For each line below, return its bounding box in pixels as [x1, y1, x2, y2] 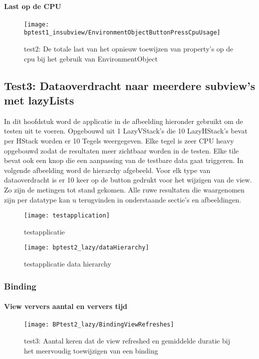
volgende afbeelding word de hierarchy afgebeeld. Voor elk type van [4, 164, 211, 175]
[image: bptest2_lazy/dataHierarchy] [24, 244, 149, 251]
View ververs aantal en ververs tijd [4, 301, 128, 311]
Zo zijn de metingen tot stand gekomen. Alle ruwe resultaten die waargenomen [4, 184, 245, 195]
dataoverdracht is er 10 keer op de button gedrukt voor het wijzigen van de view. [4, 174, 252, 185]
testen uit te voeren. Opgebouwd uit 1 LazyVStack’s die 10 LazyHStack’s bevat [4, 125, 248, 136]
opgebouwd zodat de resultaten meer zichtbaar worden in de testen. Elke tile [4, 145, 239, 155]
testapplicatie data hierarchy [24, 258, 111, 269]
